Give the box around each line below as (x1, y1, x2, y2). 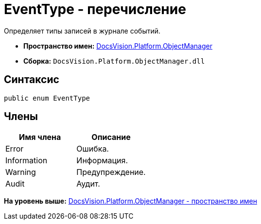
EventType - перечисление (4, 1, 186, 17)
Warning (5, 167, 36, 177)
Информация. (76, 155, 128, 166)
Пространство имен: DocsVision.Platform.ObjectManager (23, 41, 212, 50)
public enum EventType (4, 94, 90, 102)
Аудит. (76, 179, 100, 189)
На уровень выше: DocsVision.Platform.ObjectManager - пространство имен (4, 197, 257, 206)
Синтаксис (4, 73, 59, 86)
